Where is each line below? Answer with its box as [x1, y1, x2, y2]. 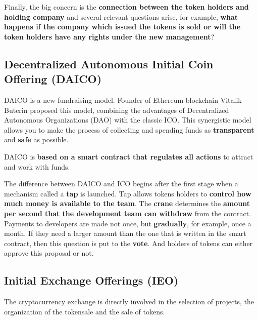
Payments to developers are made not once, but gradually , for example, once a [4, 218, 251, 228]
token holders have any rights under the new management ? [4, 31, 215, 42]
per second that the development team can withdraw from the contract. [4, 208, 251, 218]
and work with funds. [4, 161, 70, 172]
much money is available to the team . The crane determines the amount [4, 198, 250, 209]
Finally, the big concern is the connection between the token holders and [4, 2, 249, 12]
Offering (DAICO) [4, 71, 102, 87]
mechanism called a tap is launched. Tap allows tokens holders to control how [4, 188, 251, 198]
